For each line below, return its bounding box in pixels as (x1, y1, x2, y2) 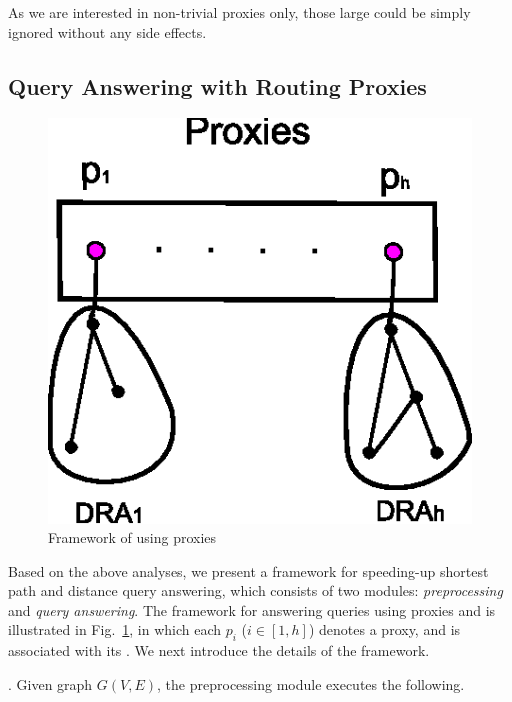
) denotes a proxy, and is (308, 619, 461, 640)
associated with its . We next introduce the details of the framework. (8, 640, 430, 661)
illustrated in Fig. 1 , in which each (8, 619, 222, 640)
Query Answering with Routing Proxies (8, 70, 427, 101)
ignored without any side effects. (8, 21, 207, 42)
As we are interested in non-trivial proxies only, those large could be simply (8, 2, 471, 22)
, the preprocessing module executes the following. (157, 673, 465, 694)
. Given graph (8, 673, 93, 694)
